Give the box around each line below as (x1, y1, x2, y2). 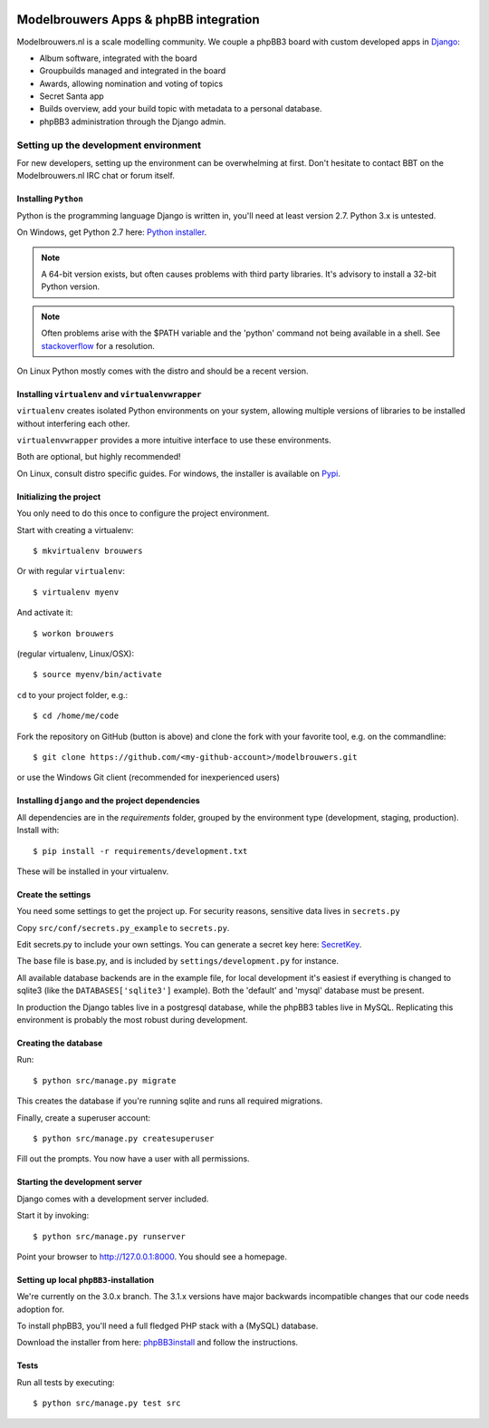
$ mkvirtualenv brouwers (33, 546, 143, 557)
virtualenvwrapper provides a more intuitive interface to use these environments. (16, 435, 331, 446)
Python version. (41, 281, 100, 292)
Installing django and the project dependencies (16, 795, 201, 806)
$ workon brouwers (33, 628, 115, 638)
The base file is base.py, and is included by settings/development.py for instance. (16, 956, 340, 967)
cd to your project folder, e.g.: (16, 689, 129, 700)
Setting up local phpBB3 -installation (16, 1274, 154, 1285)
